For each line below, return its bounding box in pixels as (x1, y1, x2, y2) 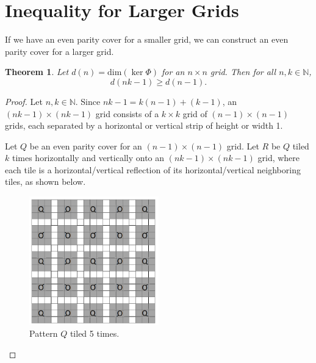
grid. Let (226, 139, 259, 152)
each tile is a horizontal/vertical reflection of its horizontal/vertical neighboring (5, 163, 301, 176)
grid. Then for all (210, 65, 276, 78)
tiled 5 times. (70, 327, 120, 340)
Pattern (29, 327, 58, 340)
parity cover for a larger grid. (5, 45, 114, 57)
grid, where (257, 151, 300, 164)
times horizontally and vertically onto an (12, 151, 165, 164)
